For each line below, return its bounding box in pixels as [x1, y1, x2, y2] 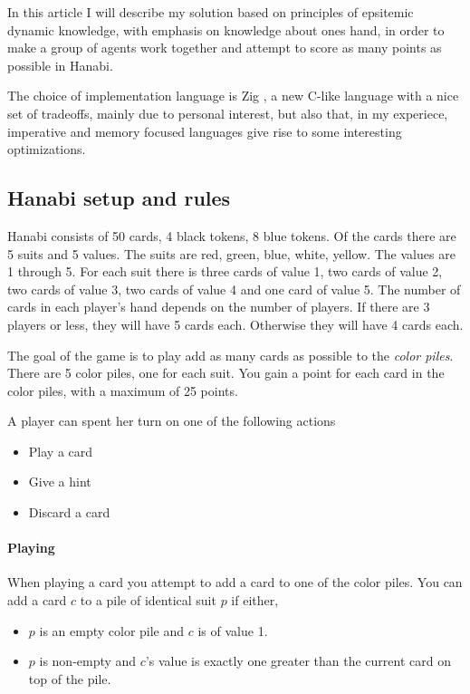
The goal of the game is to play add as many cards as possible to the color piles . [7, 345, 454, 364]
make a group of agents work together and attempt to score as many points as [7, 38, 442, 57]
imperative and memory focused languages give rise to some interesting [7, 121, 402, 140]
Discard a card [28, 503, 110, 522]
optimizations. [7, 140, 86, 159]
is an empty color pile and [39, 621, 185, 640]
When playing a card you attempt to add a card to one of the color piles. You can [7, 573, 463, 592]
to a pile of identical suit [80, 591, 216, 610]
